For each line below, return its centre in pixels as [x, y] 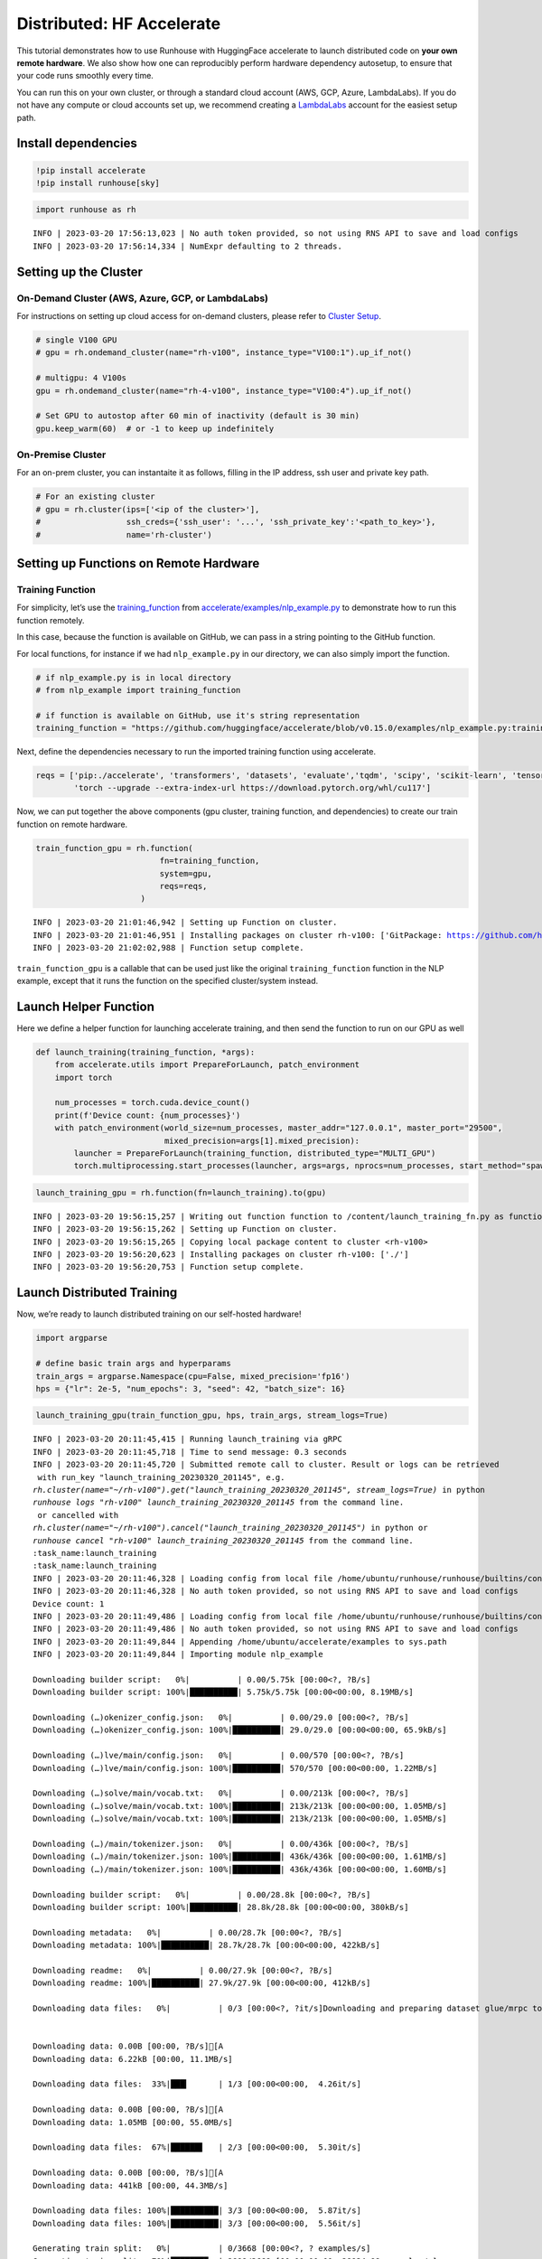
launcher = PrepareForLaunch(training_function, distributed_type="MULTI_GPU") [255, 1153]
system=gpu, [186, 873]
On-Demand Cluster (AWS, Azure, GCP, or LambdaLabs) [142, 298]
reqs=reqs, [183, 886]
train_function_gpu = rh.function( [114, 848]
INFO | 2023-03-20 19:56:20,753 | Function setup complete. [168, 1267]
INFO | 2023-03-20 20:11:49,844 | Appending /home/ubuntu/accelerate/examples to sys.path [240, 1641]
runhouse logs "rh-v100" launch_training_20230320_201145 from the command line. [219, 1503]
